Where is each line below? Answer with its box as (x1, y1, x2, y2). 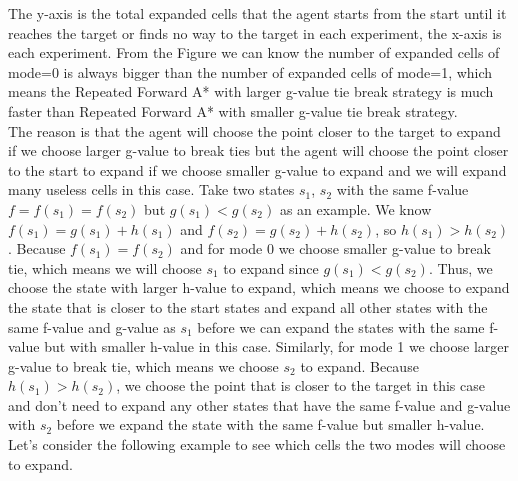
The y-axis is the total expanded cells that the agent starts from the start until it (8, 3, 507, 23)
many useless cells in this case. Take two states (8, 179, 295, 200)
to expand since (223, 257, 319, 278)
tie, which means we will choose (8, 257, 202, 278)
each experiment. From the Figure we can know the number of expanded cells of (8, 42, 500, 63)
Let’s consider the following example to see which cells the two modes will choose (8, 434, 506, 455)
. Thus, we (428, 257, 493, 278)
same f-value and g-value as (8, 316, 176, 337)
